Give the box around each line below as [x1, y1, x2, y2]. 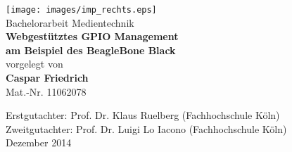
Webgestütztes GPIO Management [6, 29, 179, 44]
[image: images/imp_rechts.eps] [6, 5, 157, 15]
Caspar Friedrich [6, 70, 89, 85]
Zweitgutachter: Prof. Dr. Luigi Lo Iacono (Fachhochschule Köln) [6, 121, 287, 136]
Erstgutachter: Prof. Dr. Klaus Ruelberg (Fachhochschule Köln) [6, 108, 280, 122]
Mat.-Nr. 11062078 [6, 84, 87, 99]
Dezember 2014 [6, 135, 72, 150]
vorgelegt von [6, 56, 63, 71]
